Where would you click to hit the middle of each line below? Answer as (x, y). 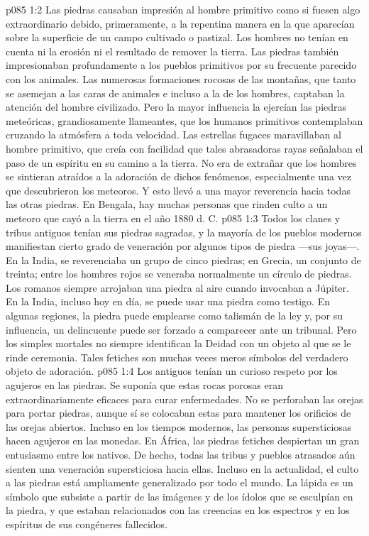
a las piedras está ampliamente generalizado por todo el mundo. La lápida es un (180, 482)
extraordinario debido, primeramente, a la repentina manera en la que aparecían (180, 23)
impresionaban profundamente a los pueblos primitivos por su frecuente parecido (181, 65)
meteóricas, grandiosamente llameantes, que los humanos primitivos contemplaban (184, 120)
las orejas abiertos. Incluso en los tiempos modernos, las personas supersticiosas (179, 426)
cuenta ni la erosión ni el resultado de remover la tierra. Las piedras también (172, 51)
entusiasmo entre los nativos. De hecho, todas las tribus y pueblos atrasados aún (181, 454)
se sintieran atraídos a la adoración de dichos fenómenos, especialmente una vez (179, 176)
